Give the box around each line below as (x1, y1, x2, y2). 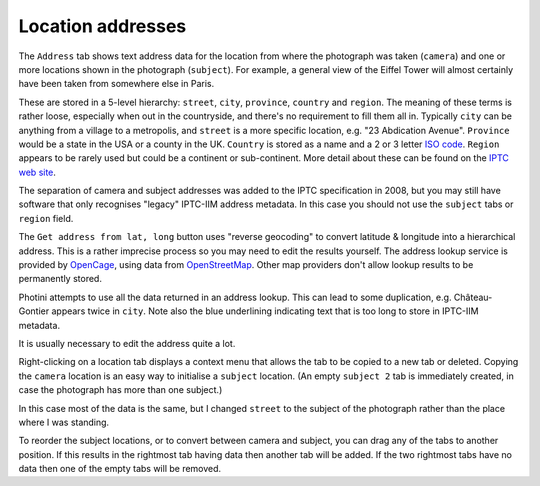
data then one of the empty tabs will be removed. (18, 463, 222, 475)
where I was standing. (18, 416, 110, 428)
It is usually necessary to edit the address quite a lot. (18, 337, 236, 349)
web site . (18, 166, 57, 178)
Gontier (18, 305, 50, 317)
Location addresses (18, 15, 187, 37)
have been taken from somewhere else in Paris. (18, 78, 215, 90)
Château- (453, 291, 493, 303)
